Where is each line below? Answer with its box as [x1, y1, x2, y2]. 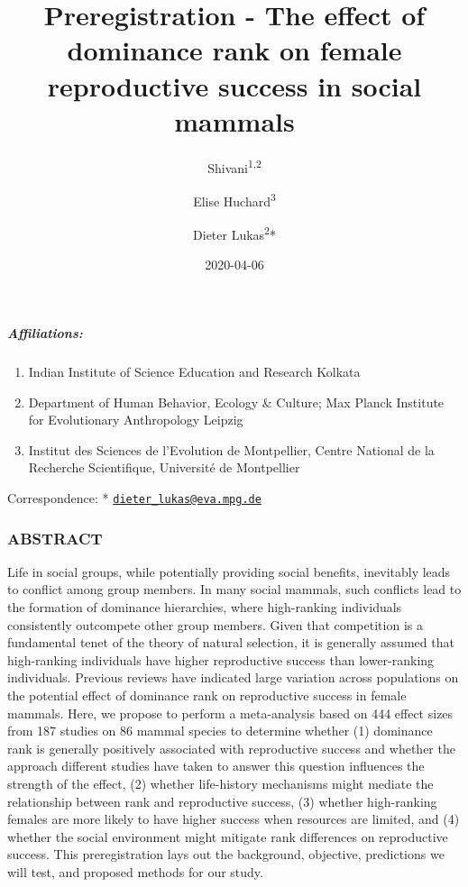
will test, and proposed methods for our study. [7, 862, 263, 881]
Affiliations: [7, 324, 83, 343]
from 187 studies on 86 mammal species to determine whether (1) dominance [7, 721, 433, 740]
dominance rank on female [67, 32, 402, 69]
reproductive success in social [47, 67, 422, 104]
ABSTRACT [7, 526, 103, 549]
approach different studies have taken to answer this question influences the [7, 756, 425, 775]
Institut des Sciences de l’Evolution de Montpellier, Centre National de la [28, 440, 435, 459]
